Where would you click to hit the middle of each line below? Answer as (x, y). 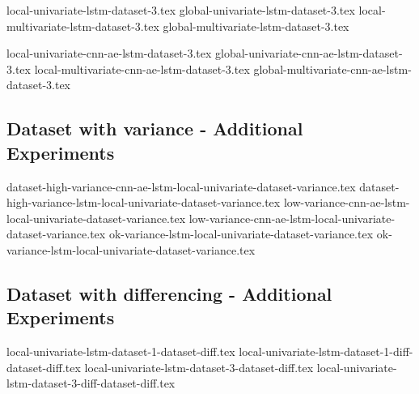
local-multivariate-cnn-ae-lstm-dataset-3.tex (142, 69)
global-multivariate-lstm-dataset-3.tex (256, 26)
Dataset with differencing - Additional (169, 293)
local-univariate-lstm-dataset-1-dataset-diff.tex (121, 351)
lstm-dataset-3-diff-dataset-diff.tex (91, 383)
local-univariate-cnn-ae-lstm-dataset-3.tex (109, 53)
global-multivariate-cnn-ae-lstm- (332, 69)
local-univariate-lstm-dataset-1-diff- (326, 351)
